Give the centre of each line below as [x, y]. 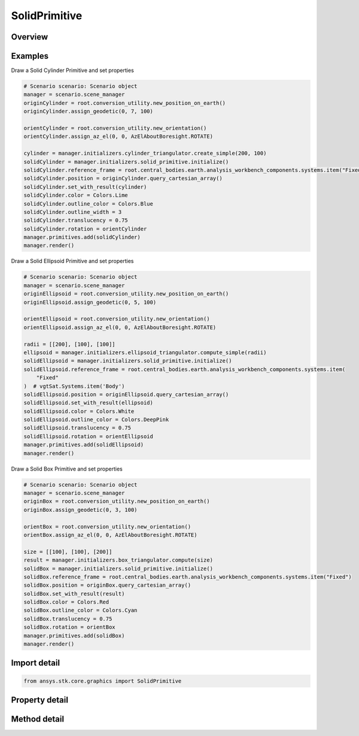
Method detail [38, 719]
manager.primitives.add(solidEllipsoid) [83, 445]
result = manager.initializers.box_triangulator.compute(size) [118, 560]
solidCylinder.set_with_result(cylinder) [85, 187]
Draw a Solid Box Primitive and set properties [67, 469]
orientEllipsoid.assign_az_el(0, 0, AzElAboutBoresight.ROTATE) [120, 327]
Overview [30, 37]
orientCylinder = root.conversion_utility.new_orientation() [115, 128]
